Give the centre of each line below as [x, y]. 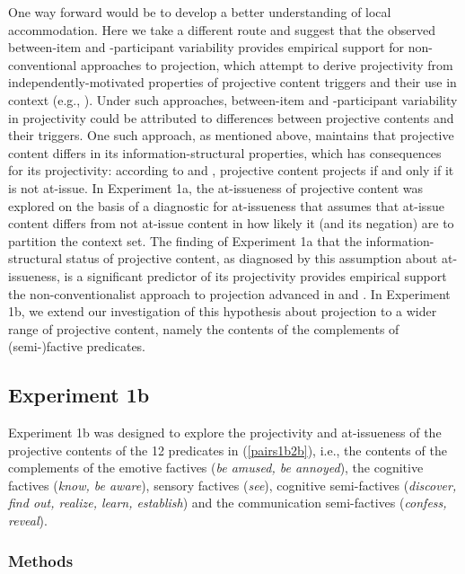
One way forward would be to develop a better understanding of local [200, 12]
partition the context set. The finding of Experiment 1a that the [185, 240]
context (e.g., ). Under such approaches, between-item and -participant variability [233, 99]
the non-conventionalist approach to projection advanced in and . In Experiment [229, 293]
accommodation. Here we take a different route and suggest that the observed [222, 29]
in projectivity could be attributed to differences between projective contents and [231, 117]
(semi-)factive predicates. [77, 346]
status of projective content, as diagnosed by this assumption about [252, 258]
